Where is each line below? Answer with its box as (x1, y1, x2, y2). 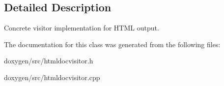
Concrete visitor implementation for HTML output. (4, 23, 159, 33)
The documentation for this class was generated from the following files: (4, 39, 221, 49)
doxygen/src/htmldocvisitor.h (4, 56, 93, 66)
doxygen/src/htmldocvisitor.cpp (4, 72, 100, 82)
